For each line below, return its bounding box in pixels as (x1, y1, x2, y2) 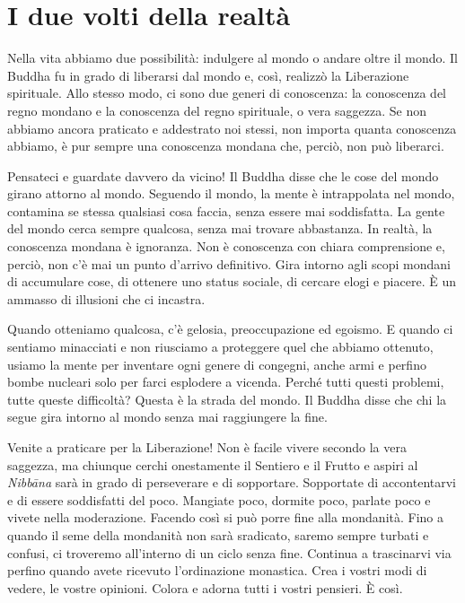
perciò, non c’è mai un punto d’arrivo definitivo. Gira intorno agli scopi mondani (7, 254, 451, 273)
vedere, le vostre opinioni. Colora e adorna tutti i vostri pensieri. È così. (7, 578, 403, 597)
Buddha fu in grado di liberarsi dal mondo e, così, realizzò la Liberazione (7, 66, 409, 84)
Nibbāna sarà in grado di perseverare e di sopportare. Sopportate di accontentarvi (7, 473, 456, 492)
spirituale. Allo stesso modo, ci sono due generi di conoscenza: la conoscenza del (7, 83, 447, 102)
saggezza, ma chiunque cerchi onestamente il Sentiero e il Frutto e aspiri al (7, 455, 418, 474)
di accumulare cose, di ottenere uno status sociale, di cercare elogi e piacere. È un (7, 272, 456, 291)
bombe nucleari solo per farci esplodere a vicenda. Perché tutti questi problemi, (7, 372, 444, 391)
